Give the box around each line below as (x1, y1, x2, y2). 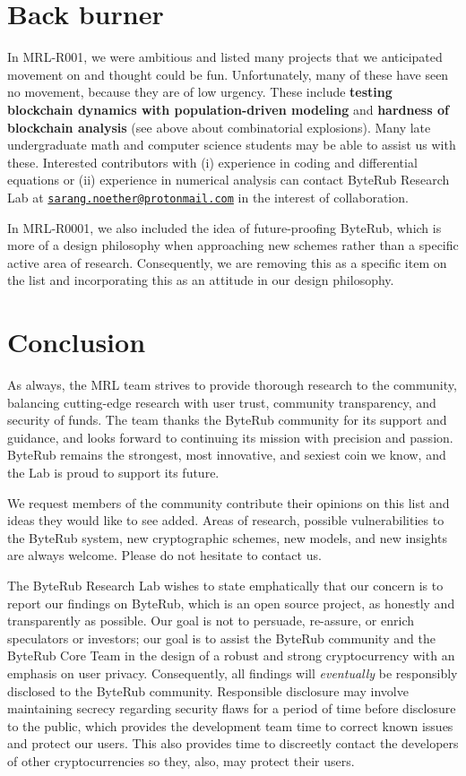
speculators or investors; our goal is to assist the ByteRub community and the (7, 628, 436, 647)
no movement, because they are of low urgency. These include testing (7, 82, 393, 101)
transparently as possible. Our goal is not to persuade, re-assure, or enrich (7, 611, 414, 630)
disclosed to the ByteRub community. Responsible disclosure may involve (7, 681, 409, 700)
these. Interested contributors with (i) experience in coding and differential (7, 152, 418, 171)
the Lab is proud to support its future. (7, 463, 220, 481)
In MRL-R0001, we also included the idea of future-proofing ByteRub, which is (7, 218, 442, 237)
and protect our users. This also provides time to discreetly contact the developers (7, 734, 459, 753)
